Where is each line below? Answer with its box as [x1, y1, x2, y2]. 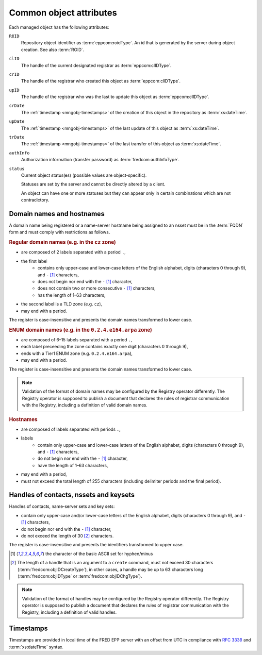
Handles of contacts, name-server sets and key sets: [9, 504, 115, 509]
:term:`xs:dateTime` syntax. [9, 644, 64, 650]
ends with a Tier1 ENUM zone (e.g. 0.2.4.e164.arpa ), [21, 350, 133, 356]
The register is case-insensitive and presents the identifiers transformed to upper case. [9, 542, 184, 548]
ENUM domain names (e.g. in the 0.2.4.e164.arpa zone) [9, 326, 152, 333]
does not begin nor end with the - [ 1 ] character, [37, 279, 133, 285]
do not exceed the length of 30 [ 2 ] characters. [21, 533, 114, 539]
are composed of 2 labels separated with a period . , [21, 249, 126, 255]
